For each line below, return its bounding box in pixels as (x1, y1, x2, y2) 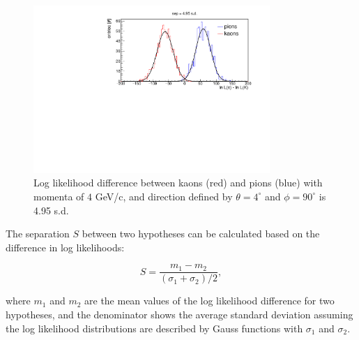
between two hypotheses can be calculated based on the (82, 226, 320, 241)
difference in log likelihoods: (6, 239, 125, 254)
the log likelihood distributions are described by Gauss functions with (6, 320, 303, 335)
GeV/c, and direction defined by (95, 189, 233, 203)
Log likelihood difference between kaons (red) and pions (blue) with (33, 175, 323, 190)
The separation (6, 226, 70, 241)
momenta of (33, 189, 84, 203)
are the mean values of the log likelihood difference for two (84, 293, 335, 308)
